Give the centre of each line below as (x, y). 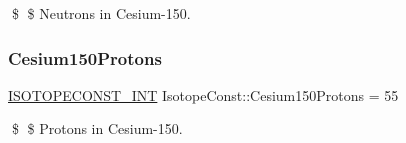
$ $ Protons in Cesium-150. (97, 128)
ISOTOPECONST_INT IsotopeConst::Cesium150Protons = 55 (203, 94)
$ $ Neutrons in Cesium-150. (101, 13)
